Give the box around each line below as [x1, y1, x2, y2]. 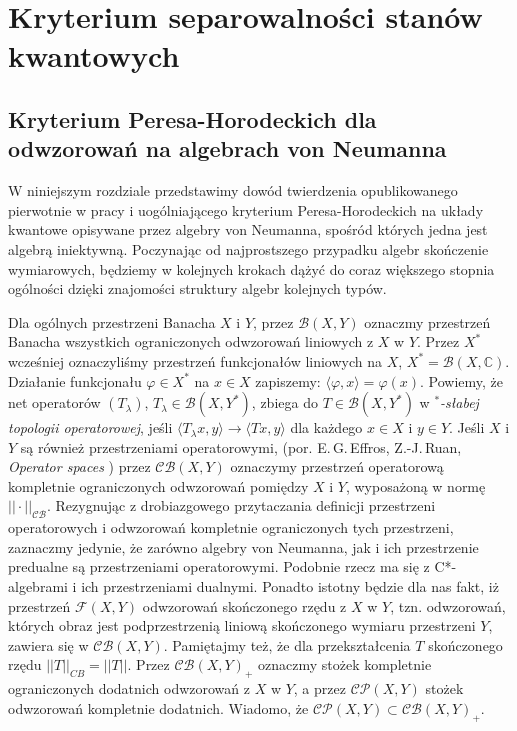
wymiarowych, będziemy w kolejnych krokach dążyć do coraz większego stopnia [8, 258, 495, 279]
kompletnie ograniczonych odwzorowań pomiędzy [8, 475, 309, 496]
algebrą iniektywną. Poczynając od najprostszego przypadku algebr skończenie [8, 238, 489, 259]
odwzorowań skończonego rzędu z [142, 595, 347, 616]
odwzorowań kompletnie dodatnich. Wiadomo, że [8, 697, 309, 718]
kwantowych [8, 35, 180, 76]
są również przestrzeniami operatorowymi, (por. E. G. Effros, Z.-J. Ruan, [20, 436, 462, 457]
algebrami [8, 576, 68, 597]
